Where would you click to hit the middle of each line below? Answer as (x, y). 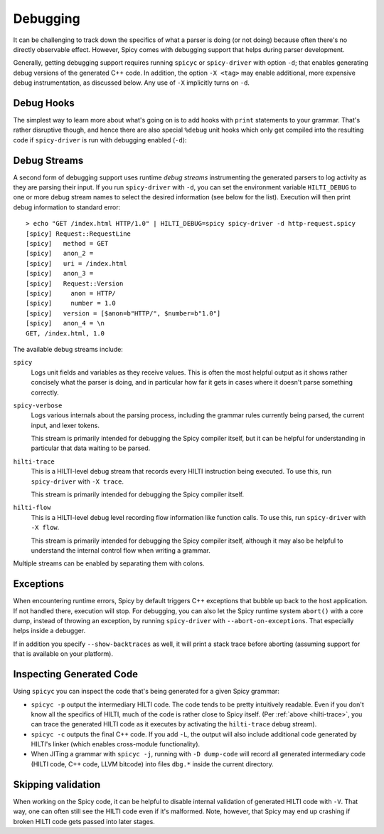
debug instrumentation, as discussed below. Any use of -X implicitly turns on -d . (132, 83)
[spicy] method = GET (67, 244)
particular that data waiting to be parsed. (91, 448)
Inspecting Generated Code (76, 674)
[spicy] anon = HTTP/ (71, 293)
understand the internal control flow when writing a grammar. (121, 550)
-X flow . (45, 528)
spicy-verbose (38, 405)
